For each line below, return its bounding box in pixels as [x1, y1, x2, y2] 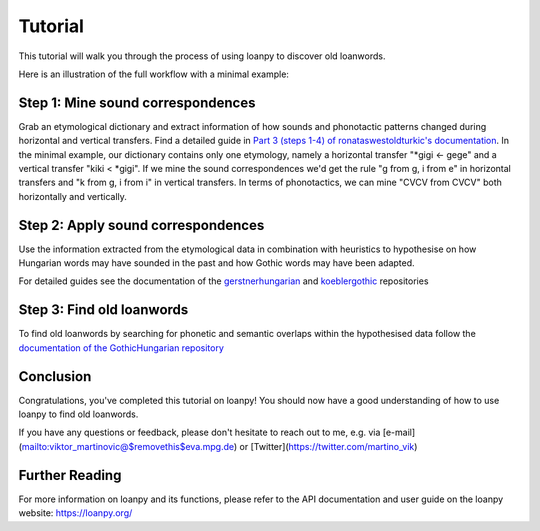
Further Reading [18, 466, 122, 484]
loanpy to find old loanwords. [18, 408, 139, 420]
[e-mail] [382, 426, 416, 439]
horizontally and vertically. [18, 190, 127, 202]
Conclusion [18, 368, 92, 385]
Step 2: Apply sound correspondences [18, 216, 265, 234]
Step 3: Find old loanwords [18, 301, 189, 319]
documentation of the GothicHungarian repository [18, 341, 224, 354]
